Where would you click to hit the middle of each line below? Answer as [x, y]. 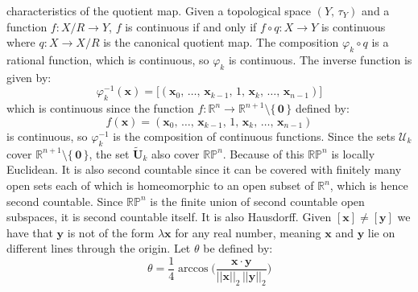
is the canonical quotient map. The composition [221, 42]
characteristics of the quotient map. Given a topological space [159, 10]
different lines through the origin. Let [99, 248]
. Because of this [263, 153]
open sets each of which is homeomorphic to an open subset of [160, 185]
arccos [193, 269]
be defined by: [238, 248]
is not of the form [111, 232]
